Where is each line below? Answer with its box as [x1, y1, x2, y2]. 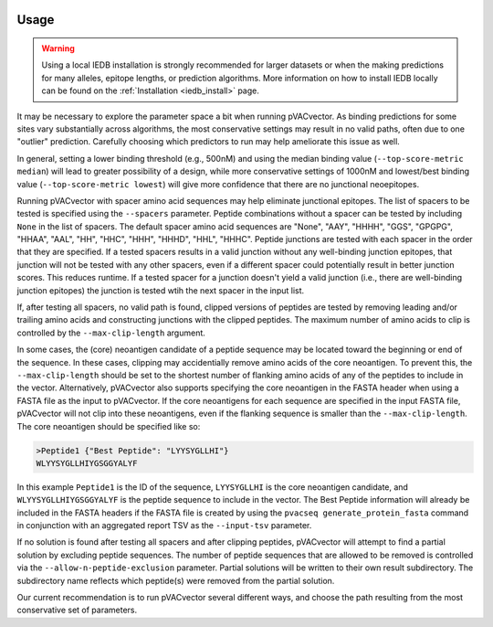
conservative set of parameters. [16, 604, 138, 616]
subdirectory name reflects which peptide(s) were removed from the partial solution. [16, 575, 335, 586]
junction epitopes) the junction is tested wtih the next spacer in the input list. [16, 284, 305, 296]
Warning [41, 43, 75, 54]
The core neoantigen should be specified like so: [16, 420, 201, 431]
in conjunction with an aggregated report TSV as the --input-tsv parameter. [16, 520, 312, 531]
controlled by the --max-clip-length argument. [16, 327, 205, 338]
